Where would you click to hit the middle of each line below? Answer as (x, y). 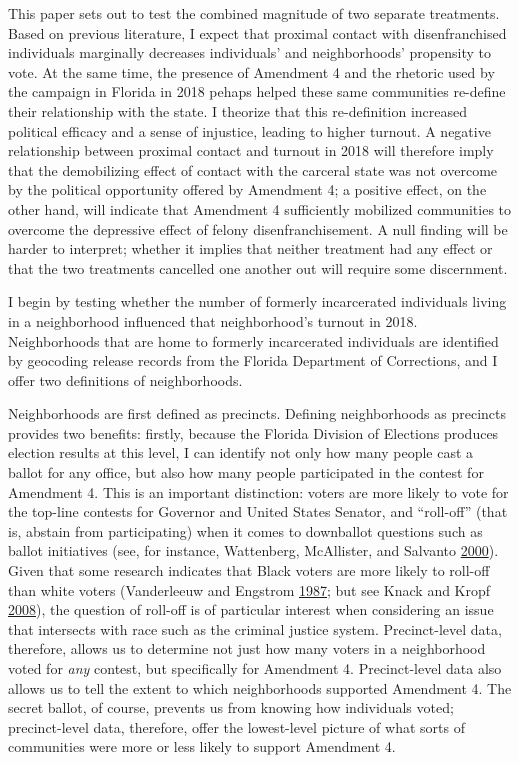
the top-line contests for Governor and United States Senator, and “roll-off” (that (258, 511)
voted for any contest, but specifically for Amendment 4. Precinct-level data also (255, 668)
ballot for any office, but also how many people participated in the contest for (246, 472)
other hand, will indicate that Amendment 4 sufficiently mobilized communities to (260, 208)
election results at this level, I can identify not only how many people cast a (241, 452)
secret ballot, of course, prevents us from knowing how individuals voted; (231, 707)
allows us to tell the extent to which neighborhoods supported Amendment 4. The (260, 687)
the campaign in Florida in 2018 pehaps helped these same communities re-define (257, 91)
